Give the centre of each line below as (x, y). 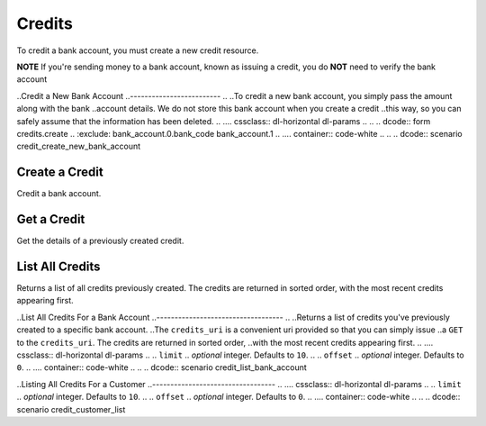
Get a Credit (51, 219)
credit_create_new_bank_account (79, 146)
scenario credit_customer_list (71, 409)
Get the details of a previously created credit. (100, 241)
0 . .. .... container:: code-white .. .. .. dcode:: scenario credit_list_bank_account (162, 367)
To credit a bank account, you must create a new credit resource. (138, 50)
